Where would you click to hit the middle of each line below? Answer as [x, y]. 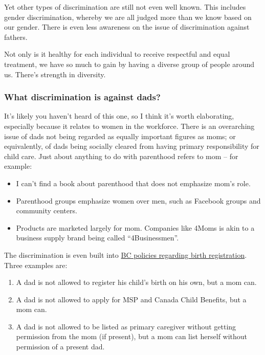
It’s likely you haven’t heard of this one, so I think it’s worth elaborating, [119, 116]
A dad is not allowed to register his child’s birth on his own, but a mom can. [136, 282]
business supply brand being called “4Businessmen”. [97, 238]
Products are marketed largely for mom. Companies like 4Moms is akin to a [135, 227]
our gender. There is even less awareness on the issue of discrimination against [127, 27]
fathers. [16, 37]
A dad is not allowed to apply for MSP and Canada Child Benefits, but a [131, 299]
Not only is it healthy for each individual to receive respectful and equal [117, 54]
